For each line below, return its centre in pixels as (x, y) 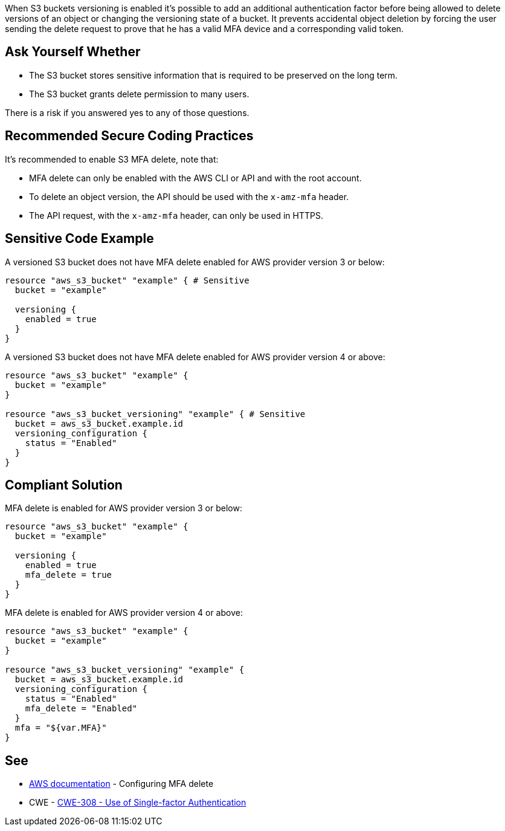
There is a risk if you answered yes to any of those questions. (127, 112)
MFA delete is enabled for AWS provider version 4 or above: (124, 613)
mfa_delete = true (69, 575)
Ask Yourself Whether (73, 52)
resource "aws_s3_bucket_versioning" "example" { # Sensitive (155, 414)
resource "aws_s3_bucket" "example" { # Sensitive (127, 280)
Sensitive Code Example (79, 239)
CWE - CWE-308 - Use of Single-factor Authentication (138, 803)
